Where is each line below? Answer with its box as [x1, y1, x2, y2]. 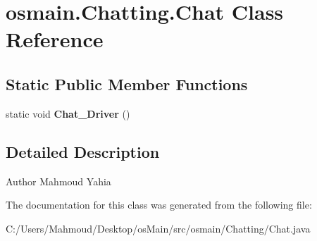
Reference [6, 25, 104, 54]
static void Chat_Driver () [6, 106, 130, 121]
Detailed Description [6, 140, 160, 162]
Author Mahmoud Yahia [6, 173, 111, 188]
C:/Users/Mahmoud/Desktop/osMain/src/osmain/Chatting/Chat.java [6, 221, 311, 235]
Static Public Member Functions [6, 73, 248, 94]
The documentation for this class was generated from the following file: [6, 197, 312, 212]
